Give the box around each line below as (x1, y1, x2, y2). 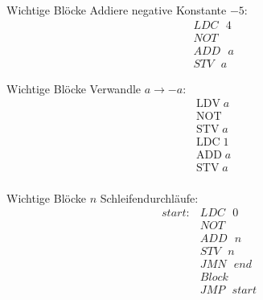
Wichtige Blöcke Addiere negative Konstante (6, 2, 227, 18)
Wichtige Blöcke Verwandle (6, 80, 142, 97)
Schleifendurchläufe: (100, 189, 199, 206)
